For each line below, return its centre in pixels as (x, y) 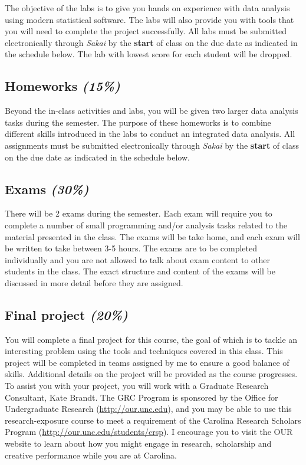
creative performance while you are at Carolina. (91, 455)
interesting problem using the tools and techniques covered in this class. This (144, 351)
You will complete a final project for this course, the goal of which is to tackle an (151, 339)
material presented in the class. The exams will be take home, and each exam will (152, 236)
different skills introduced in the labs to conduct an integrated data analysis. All (150, 134)
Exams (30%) (47, 189)
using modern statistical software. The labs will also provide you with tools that (149, 19)
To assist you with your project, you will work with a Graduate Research (137, 386)
